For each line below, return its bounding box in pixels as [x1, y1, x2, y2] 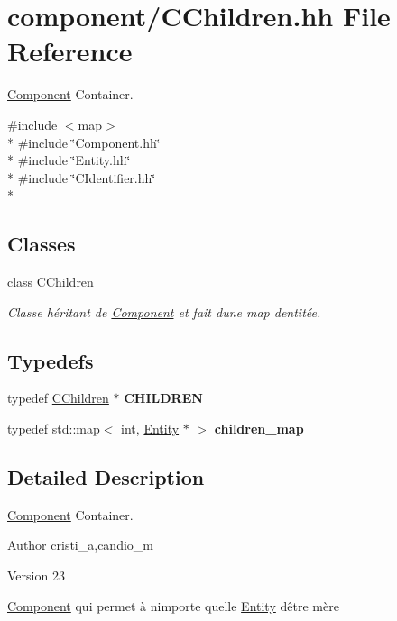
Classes [7, 230, 76, 258]
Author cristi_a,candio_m [7, 535, 153, 554]
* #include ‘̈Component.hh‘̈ [7, 132, 161, 151]
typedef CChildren [7, 388, 109, 407]
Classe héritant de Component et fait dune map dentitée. [7, 302, 321, 321]
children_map [214, 419, 304, 438]
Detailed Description [7, 463, 205, 491]
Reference [7, 32, 133, 69]
